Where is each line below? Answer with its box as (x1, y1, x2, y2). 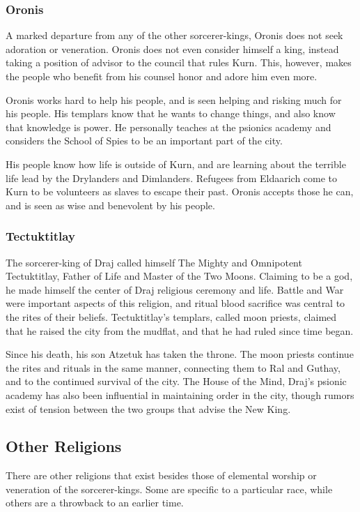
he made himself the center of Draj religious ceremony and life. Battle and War (6, 282, 344, 296)
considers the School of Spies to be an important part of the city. (6, 133, 283, 148)
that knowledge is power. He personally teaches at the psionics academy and (6, 119, 331, 134)
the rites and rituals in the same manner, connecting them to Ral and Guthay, (6, 360, 341, 375)
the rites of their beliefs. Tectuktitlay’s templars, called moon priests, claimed (6, 309, 337, 324)
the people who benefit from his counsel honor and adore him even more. (6, 69, 318, 83)
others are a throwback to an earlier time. (6, 495, 184, 510)
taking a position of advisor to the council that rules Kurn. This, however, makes (6, 55, 352, 70)
